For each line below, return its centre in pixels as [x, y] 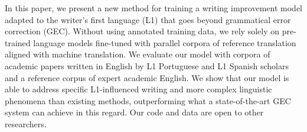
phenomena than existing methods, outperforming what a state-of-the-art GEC [148, 100]
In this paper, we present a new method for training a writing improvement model [153, 8]
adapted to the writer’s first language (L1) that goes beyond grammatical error [148, 19]
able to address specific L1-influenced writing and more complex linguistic [138, 89]
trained [18, 42]
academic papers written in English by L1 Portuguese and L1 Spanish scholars [147, 65]
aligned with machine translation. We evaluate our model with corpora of [138, 54]
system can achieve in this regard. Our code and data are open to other [134, 112]
